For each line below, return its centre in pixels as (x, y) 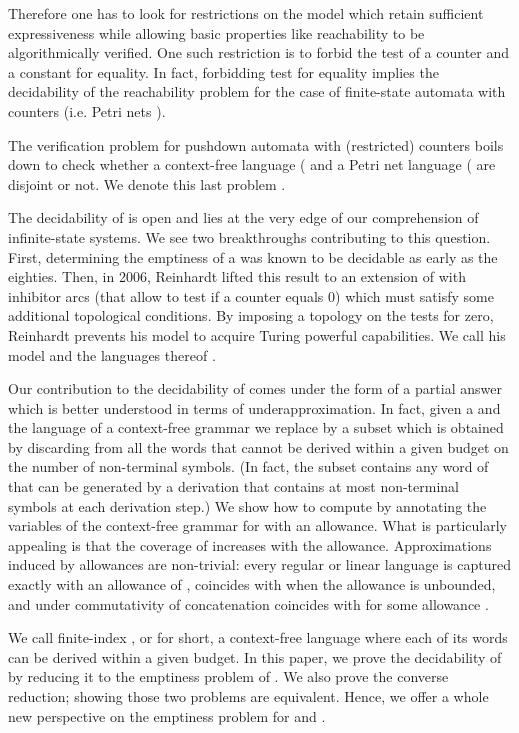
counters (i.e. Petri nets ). (87, 110)
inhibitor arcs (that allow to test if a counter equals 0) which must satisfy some (251, 295)
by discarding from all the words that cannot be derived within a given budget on (258, 446)
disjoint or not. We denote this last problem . (147, 183)
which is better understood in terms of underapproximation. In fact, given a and (254, 407)
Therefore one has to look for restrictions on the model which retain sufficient (246, 13)
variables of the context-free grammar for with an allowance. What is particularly (257, 525)
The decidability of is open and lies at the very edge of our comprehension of (243, 217)
